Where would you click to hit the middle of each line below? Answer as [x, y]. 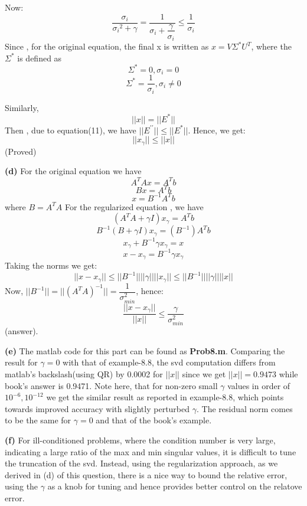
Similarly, [22, 107]
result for [21, 362]
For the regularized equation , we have [134, 206]
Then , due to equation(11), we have [71, 130]
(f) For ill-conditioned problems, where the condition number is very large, [140, 440]
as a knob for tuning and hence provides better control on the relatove [175, 486]
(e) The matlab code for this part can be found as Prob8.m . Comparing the [145, 350]
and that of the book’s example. [154, 420]
